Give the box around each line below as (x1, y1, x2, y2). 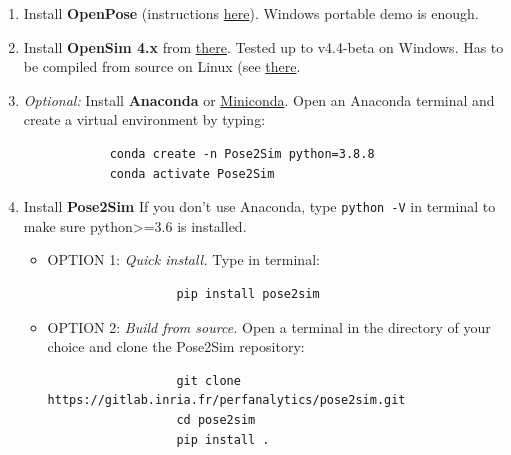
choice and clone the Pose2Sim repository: (47, 336, 305, 357)
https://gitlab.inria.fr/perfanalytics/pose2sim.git (47, 393, 406, 408)
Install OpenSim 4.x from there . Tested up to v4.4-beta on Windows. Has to (23, 36, 504, 57)
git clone (176, 373, 241, 388)
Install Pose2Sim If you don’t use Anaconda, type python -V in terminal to (23, 196, 496, 217)
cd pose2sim (176, 412, 256, 427)
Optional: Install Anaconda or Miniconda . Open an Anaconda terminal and (23, 89, 495, 110)
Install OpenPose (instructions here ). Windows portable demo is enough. (23, 3, 479, 23)
